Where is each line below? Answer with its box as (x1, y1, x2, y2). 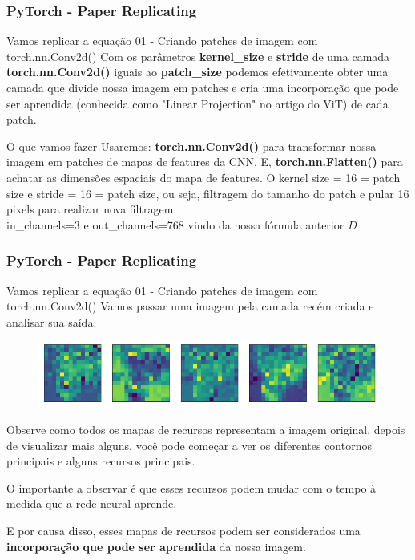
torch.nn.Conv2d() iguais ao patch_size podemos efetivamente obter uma (6, 63, 389, 80)
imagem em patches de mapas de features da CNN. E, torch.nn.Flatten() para (6, 153, 403, 170)
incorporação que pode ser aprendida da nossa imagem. (6, 538, 306, 554)
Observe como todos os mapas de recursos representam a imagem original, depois (6, 421, 405, 438)
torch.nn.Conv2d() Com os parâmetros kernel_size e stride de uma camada (6, 47, 390, 64)
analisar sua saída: (6, 313, 97, 330)
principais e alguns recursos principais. (6, 452, 195, 469)
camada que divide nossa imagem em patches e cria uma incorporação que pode (6, 79, 399, 95)
